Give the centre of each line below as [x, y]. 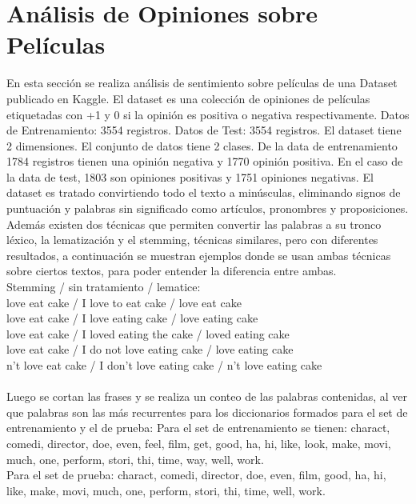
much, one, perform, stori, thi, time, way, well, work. [135, 459]
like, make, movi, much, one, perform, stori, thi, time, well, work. [166, 490]
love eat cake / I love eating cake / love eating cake [132, 318]
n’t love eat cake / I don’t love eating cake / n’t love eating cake [164, 365]
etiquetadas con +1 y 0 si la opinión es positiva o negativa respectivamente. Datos [208, 114]
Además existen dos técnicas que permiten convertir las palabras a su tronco [194, 224]
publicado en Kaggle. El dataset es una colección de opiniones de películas [188, 98]
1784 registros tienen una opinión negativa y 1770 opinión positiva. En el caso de [205, 161]
